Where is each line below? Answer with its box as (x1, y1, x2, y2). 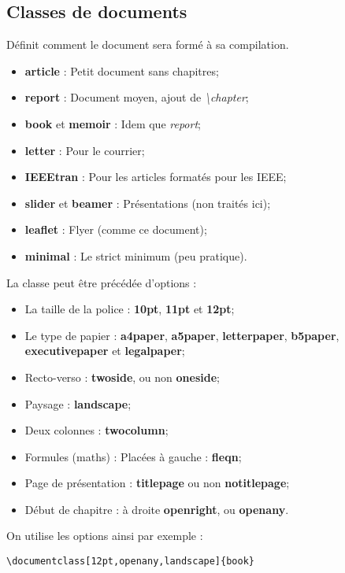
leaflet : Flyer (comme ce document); (24, 221, 207, 238)
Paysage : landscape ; (24, 395, 132, 412)
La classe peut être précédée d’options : (6, 274, 197, 290)
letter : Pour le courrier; (24, 142, 145, 158)
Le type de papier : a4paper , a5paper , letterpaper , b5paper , (24, 327, 339, 343)
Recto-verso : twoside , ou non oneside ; (24, 368, 220, 385)
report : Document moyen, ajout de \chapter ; (24, 89, 249, 105)
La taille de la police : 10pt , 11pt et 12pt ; (24, 301, 235, 317)
